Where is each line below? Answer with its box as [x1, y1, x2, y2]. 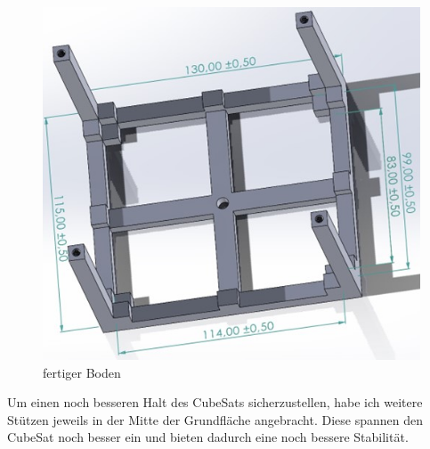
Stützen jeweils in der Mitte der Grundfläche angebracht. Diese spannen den [7, 410, 423, 429]
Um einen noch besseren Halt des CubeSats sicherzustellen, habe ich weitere [7, 393, 423, 412]
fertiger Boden [43, 363, 121, 381]
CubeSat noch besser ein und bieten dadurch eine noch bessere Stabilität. [7, 428, 409, 446]
